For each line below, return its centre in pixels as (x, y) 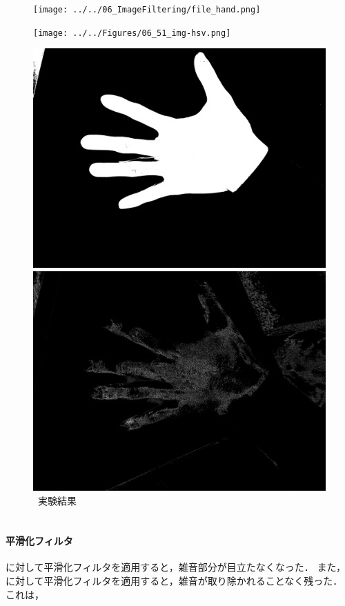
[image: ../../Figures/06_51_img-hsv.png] (132, 33)
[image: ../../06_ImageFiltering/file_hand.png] (147, 10)
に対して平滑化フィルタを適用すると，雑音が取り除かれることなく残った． (174, 581)
